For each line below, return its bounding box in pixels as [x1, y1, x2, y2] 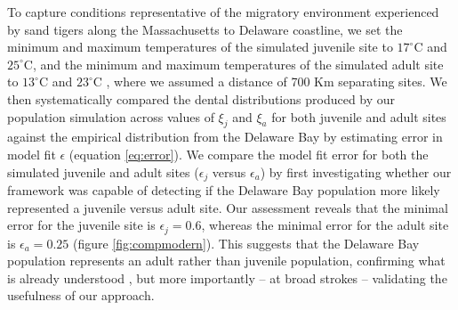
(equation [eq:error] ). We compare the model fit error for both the [68, 144, 429, 163]
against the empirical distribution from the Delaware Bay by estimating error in [7, 127, 443, 146]
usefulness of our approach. [7, 286, 155, 305]
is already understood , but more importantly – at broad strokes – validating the [7, 268, 447, 287]
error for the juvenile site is [7, 216, 156, 234]
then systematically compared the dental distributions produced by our [7, 89, 396, 108]
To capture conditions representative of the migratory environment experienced [7, 3, 439, 20]
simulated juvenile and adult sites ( [7, 162, 199, 181]
